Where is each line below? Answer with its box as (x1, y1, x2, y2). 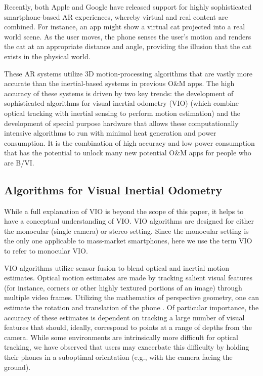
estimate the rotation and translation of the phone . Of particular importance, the (4, 302, 259, 313)
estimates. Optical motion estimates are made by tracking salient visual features (4, 272, 252, 283)
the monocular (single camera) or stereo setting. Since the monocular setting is (4, 225, 249, 236)
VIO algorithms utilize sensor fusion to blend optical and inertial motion (4, 262, 229, 273)
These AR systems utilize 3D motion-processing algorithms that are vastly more (4, 68, 253, 78)
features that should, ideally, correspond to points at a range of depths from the (4, 322, 252, 332)
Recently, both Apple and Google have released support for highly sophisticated (4, 2, 252, 12)
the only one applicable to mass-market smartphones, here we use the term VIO (4, 235, 252, 246)
